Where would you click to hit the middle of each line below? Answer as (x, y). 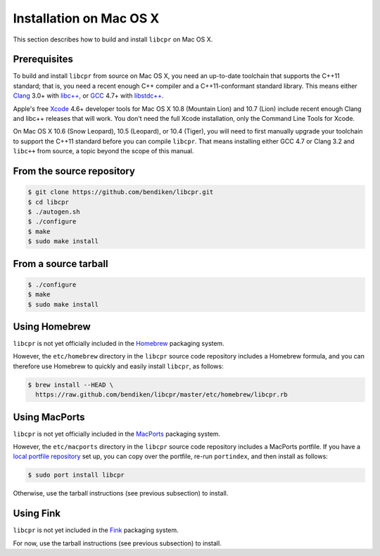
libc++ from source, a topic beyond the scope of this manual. (103, 151)
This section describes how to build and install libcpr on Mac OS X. (113, 39)
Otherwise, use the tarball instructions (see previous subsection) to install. (121, 493)
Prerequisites (43, 59)
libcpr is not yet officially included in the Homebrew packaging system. (119, 344)
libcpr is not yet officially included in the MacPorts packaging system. (117, 434)
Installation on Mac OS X (86, 18)
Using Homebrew (52, 327)
